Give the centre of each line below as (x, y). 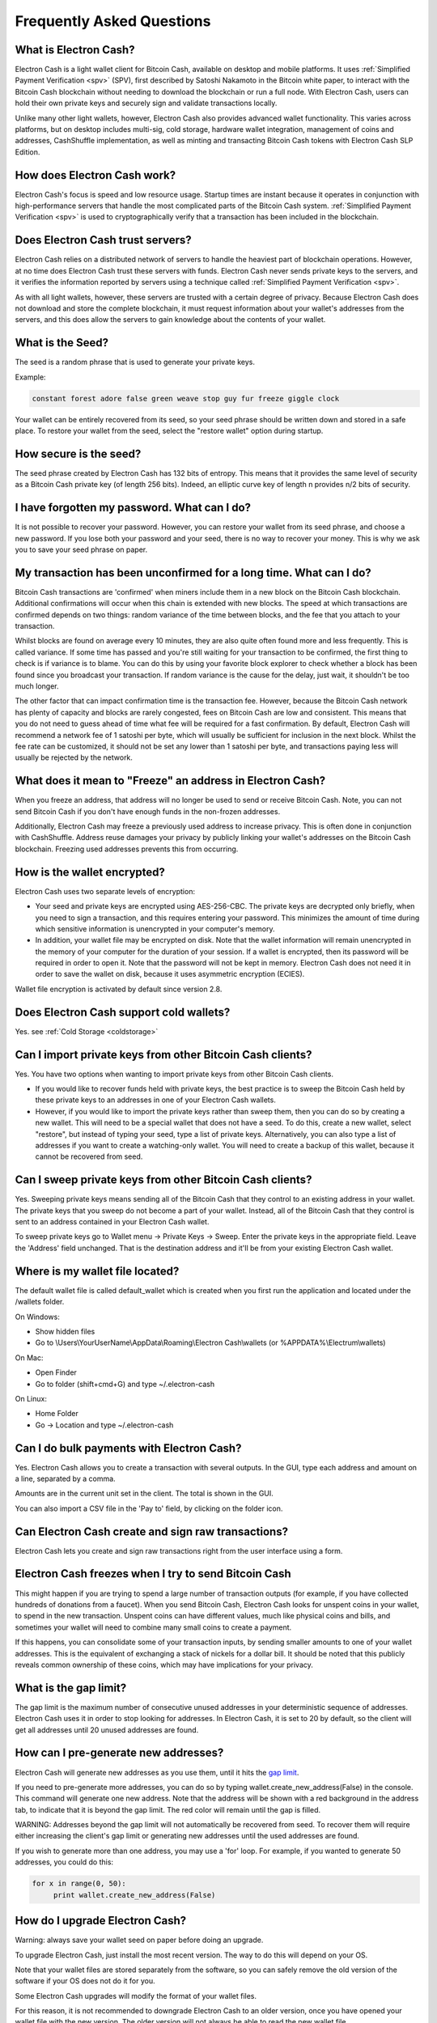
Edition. (28, 152)
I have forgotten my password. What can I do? (133, 508)
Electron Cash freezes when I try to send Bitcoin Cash (153, 1574)
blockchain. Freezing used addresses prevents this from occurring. (127, 849)
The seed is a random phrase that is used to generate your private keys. (135, 362)
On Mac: (29, 1357)
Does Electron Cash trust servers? (103, 240)
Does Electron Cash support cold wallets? (123, 1012)
